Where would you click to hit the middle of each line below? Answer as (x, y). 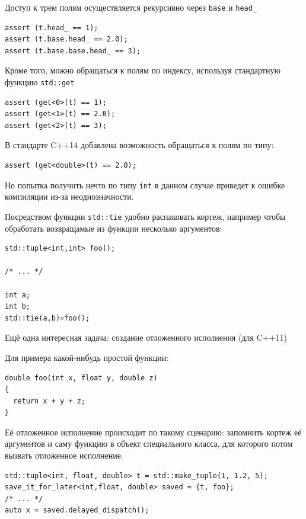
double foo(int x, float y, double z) (81, 378)
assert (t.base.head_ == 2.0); (66, 39)
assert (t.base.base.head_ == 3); (73, 51)
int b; (17, 307)
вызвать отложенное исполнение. (64, 455)
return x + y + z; (50, 401)
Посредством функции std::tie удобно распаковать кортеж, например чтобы (145, 216)
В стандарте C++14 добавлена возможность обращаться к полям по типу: (139, 145)
